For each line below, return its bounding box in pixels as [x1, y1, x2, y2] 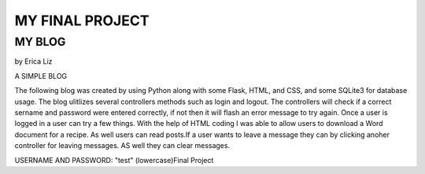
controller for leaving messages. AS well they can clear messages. [14, 141, 231, 150]
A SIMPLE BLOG [14, 71, 68, 80]
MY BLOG [14, 35, 66, 49]
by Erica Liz [14, 57, 53, 66]
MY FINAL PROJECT [14, 12, 150, 29]
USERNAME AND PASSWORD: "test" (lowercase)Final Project [14, 155, 214, 165]
